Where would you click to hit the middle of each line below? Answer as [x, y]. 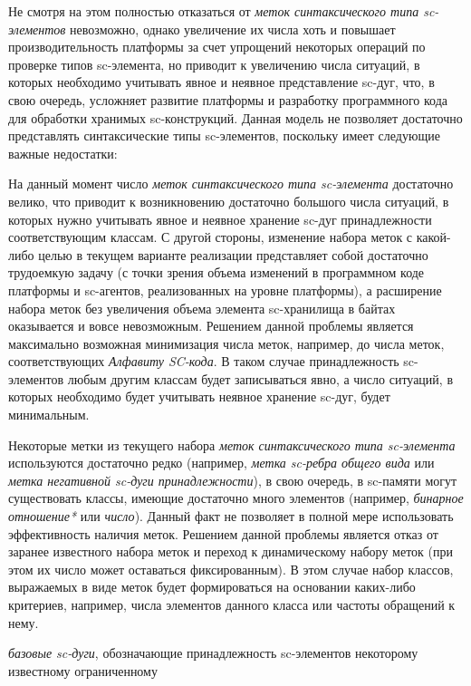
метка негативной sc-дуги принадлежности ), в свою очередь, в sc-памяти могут [233, 480]
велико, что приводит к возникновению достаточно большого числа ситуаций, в [229, 201]
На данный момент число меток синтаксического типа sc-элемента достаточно [231, 184]
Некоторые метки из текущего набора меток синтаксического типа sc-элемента [232, 444]
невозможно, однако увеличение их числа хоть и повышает [233, 29]
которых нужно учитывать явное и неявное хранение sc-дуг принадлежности [220, 219]
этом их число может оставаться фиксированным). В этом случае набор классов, [231, 569]
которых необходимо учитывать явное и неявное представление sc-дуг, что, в [221, 82]
